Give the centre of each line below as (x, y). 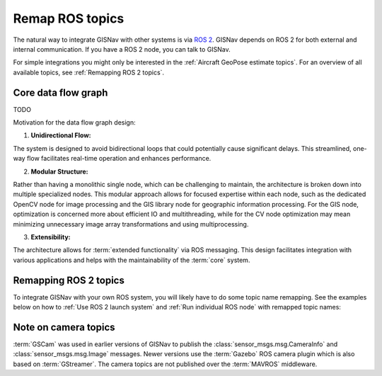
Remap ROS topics (69, 18)
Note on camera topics (64, 327)
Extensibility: (51, 237)
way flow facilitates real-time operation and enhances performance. (112, 159)
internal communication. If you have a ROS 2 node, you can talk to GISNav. (122, 49)
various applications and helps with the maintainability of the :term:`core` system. (132, 260)
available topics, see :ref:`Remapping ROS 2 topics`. (89, 72)
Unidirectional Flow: (61, 135)
